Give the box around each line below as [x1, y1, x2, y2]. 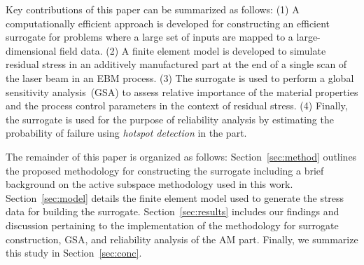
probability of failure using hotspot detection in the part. [6, 125, 247, 140]
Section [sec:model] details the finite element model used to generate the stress [6, 190, 344, 205]
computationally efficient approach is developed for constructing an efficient [6, 15, 330, 30]
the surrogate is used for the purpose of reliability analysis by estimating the [6, 111, 334, 126]
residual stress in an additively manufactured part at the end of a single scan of [6, 57, 347, 72]
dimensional [6, 43, 57, 57]
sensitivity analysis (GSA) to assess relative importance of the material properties [6, 84, 358, 99]
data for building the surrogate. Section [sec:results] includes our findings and [6, 204, 339, 219]
